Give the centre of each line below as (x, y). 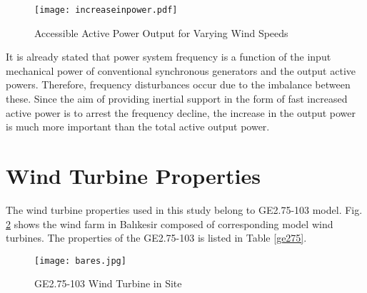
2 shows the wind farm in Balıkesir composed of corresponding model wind (170, 223)
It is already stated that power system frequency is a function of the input (169, 57)
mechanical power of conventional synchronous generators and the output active (181, 70)
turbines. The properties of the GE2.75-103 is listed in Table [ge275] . (156, 238)
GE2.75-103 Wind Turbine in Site (108, 283)
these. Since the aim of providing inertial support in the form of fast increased (177, 99)
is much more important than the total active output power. (138, 127)
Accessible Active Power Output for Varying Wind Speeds (161, 32)
